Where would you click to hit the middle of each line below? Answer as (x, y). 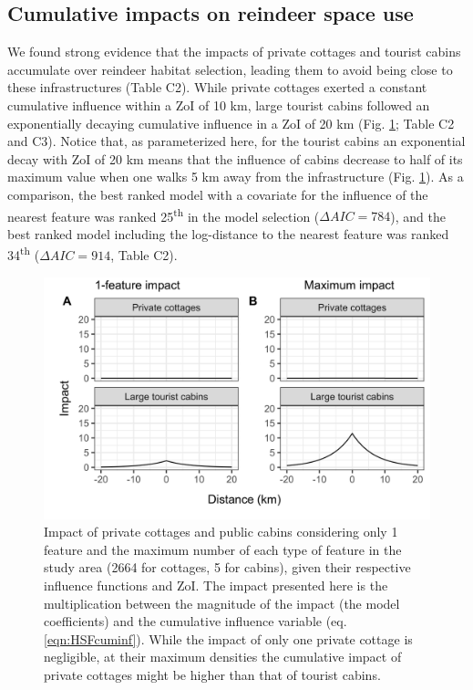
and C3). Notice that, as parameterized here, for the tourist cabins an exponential (236, 141)
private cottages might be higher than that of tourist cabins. (212, 674)
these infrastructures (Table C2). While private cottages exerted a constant (217, 87)
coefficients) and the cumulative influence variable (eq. (195, 621)
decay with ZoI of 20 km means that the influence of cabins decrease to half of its (235, 158)
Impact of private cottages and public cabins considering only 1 (221, 532)
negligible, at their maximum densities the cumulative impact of (223, 657)
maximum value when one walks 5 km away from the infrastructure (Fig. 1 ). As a (236, 177)
